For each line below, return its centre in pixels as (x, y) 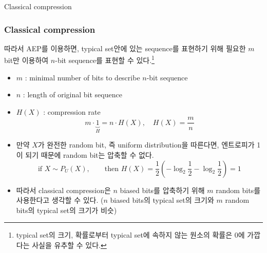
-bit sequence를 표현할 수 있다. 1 (105, 59)
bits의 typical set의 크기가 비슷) (66, 210)
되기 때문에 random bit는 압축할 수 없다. (90, 154)
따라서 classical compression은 (63, 190)
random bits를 (238, 190)
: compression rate (72, 111)
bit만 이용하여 (26, 60)
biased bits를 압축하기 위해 (162, 190)
